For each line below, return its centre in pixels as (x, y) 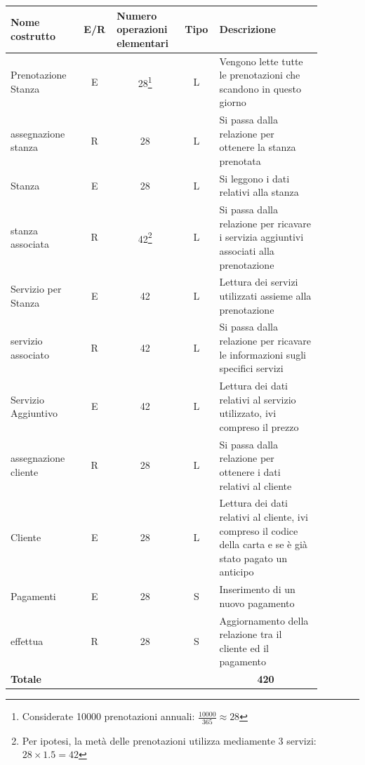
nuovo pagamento (257, 603)
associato (30, 354)
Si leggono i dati (254, 178)
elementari (142, 42)
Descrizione (247, 29)
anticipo (237, 572)
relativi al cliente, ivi (264, 516)
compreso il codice (259, 530)
